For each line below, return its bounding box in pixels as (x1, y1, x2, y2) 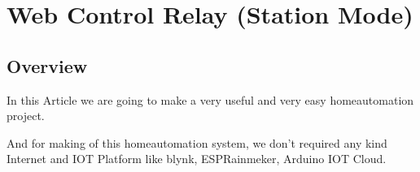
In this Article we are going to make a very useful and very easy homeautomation (7, 91, 414, 108)
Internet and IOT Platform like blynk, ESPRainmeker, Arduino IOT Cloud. (7, 150, 387, 167)
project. (7, 107, 45, 124)
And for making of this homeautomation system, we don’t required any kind (7, 134, 387, 151)
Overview (7, 53, 88, 78)
